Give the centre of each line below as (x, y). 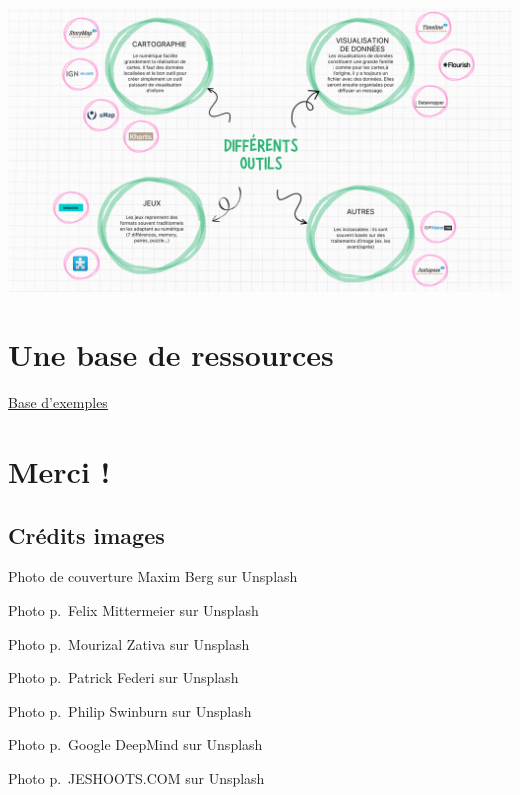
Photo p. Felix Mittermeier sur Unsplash (133, 609)
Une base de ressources (171, 354)
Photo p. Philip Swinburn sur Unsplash (130, 710)
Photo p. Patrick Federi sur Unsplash (123, 677)
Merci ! (59, 471)
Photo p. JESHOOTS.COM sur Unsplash (136, 777)
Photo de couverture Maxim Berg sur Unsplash (153, 576)
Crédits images (86, 534)
